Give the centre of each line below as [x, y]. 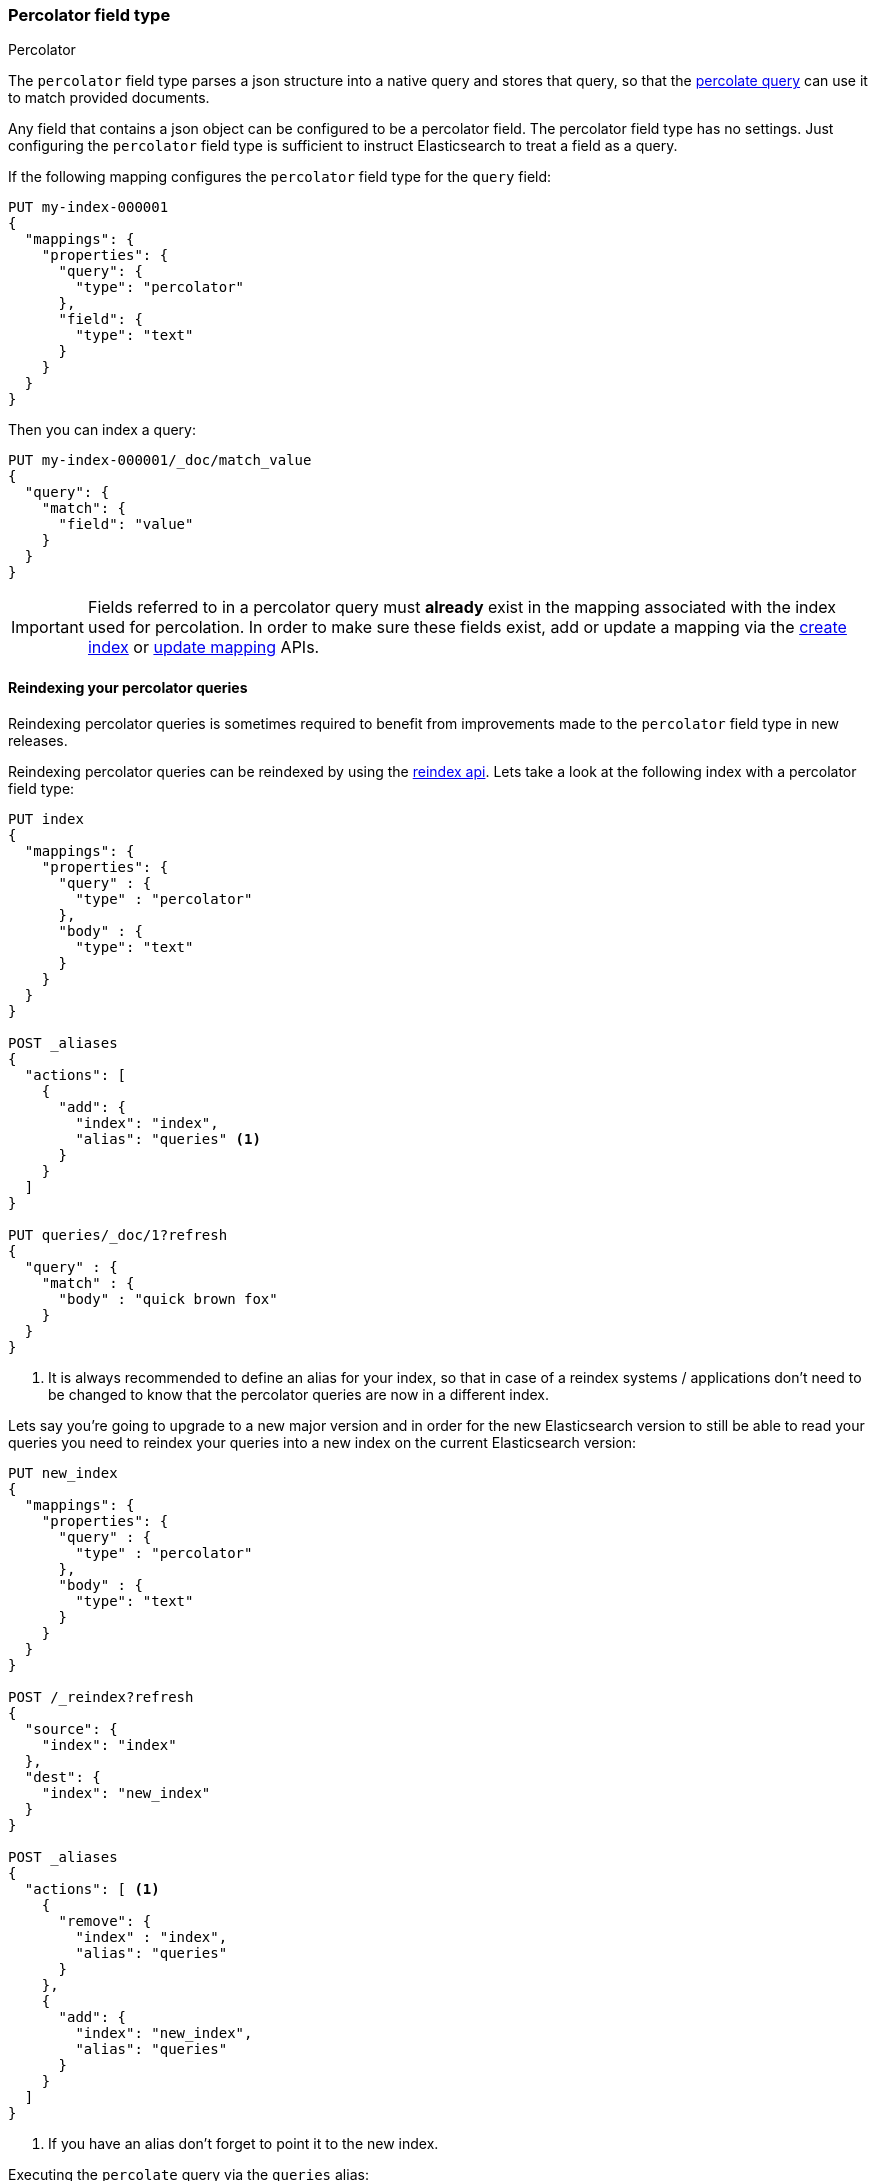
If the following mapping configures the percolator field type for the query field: [280, 177]
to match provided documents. [109, 98]
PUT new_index [63, 1472]
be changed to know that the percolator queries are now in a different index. [299, 1394]
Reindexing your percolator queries [128, 687]
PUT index [46, 818]
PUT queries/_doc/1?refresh [118, 1234]
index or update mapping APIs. [203, 647]
